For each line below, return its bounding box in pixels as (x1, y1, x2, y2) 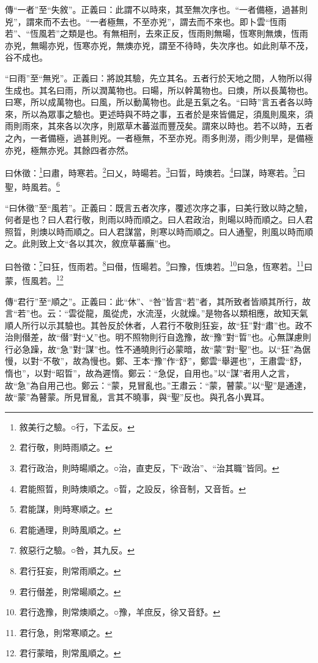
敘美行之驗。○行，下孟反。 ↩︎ (19, 420, 135, 433)
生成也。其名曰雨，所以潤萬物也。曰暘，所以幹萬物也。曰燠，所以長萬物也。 (5, 83, 313, 96)
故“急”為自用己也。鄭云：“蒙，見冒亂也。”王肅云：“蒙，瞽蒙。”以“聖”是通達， (5, 378, 311, 391)
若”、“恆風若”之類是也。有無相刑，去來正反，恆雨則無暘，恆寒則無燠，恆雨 (5, 27, 308, 40)
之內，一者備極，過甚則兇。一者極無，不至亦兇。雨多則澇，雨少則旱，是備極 (5, 131, 313, 144)
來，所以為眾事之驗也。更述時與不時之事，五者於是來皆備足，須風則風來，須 (5, 107, 313, 120)
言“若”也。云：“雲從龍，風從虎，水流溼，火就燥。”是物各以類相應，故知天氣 (5, 307, 308, 320)
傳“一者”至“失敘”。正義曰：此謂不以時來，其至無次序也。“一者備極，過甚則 (5, 3, 308, 15)
